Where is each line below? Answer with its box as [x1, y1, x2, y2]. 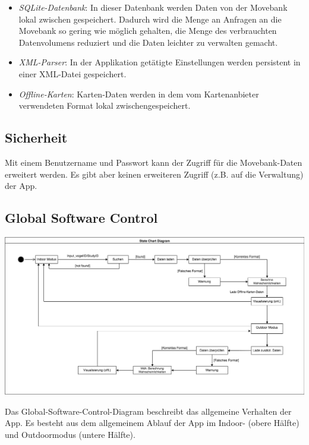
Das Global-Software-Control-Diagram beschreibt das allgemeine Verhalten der [5, 405, 292, 417]
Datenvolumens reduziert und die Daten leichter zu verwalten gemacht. [18, 36, 278, 48]
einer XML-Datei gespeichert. [18, 67, 127, 80]
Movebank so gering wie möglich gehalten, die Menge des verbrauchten [18, 24, 277, 37]
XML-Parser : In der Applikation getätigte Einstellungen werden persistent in [18, 56, 301, 68]
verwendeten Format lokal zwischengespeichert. [18, 99, 191, 112]
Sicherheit [5, 128, 68, 147]
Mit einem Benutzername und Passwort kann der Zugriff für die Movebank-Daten [5, 156, 302, 168]
